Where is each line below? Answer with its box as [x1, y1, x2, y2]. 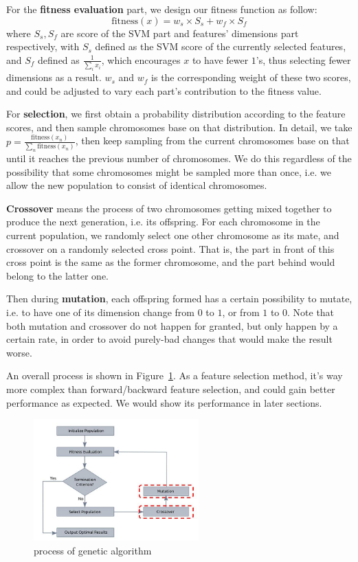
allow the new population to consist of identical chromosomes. [6, 178, 267, 192]
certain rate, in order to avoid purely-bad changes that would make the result [6, 332, 333, 346]
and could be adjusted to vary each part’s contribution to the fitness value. [6, 83, 322, 98]
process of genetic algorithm [34, 543, 152, 557]
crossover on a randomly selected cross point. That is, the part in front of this [6, 241, 335, 256]
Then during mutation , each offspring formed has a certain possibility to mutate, [6, 291, 353, 306]
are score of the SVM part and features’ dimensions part [60, 25, 299, 40]
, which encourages [101, 52, 181, 67]
